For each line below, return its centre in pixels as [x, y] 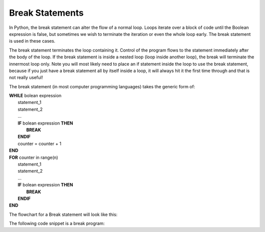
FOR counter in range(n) [34, 157]
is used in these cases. [32, 41]
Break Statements [46, 13]
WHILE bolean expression [35, 96]
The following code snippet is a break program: [57, 224]
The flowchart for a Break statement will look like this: [63, 214]
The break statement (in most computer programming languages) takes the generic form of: [102, 86]
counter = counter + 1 [40, 143]
